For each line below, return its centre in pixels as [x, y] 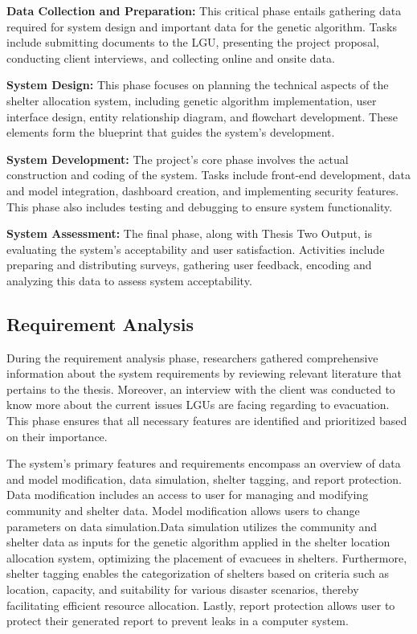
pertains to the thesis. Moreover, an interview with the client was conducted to [201, 389]
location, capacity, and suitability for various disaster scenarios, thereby [183, 589]
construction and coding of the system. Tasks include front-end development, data [208, 175]
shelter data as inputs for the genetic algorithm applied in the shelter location [198, 542]
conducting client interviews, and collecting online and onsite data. [171, 57]
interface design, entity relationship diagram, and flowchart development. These [202, 116]
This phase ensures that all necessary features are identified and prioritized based [207, 421]
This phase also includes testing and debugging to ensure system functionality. [200, 206]
